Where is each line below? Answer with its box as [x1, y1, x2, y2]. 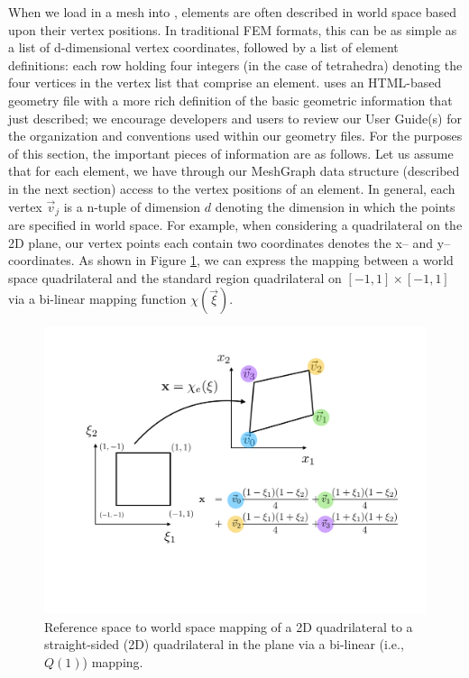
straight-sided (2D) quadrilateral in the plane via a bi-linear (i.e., [44, 635, 404, 654]
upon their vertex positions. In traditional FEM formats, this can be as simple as [8, 20, 457, 39]
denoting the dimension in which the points [215, 197, 455, 215]
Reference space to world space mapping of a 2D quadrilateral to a [44, 617, 413, 636]
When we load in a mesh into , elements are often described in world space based [8, 3, 457, 21]
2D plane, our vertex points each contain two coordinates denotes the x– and [8, 233, 434, 252]
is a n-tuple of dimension [63, 197, 201, 215]
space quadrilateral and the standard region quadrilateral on [8, 268, 342, 287]
